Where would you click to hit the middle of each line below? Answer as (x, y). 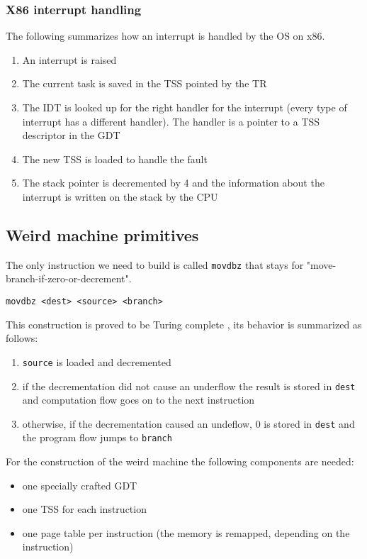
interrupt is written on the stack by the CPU (120, 196)
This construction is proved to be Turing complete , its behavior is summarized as (184, 324)
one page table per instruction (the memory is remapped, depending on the (186, 532)
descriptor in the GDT (71, 135)
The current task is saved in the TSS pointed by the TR (145, 83)
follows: (22, 338)
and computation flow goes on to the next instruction (139, 400)
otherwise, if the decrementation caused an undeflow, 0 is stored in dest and (188, 423)
